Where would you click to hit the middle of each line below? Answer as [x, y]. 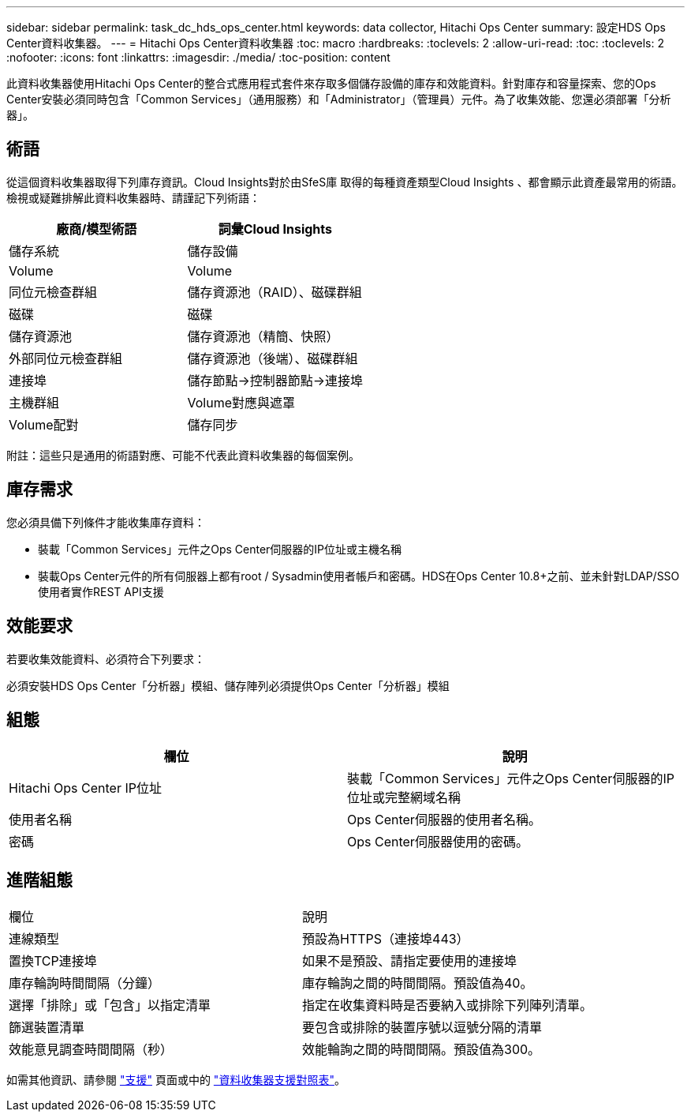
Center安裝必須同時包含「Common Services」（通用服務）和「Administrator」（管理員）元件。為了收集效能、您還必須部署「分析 [339, 99]
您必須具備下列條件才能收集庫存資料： [106, 522]
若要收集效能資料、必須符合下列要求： [106, 658]
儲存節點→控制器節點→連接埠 [275, 380]
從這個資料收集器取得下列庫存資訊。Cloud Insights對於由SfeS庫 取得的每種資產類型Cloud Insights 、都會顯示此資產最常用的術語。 [345, 182]
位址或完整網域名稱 [404, 798]
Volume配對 [44, 424]
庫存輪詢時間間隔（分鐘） [85, 983]
